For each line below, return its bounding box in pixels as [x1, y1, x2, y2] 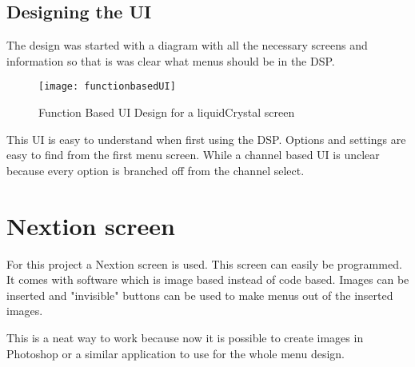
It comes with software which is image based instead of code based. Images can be [6, 271, 409, 288]
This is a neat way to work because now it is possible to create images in [6, 329, 364, 345]
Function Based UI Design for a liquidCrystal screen [38, 104, 295, 121]
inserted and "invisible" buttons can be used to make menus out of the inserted [6, 286, 393, 303]
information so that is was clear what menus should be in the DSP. [6, 52, 335, 69]
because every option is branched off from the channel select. [6, 162, 305, 178]
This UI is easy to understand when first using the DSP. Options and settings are [6, 130, 406, 147]
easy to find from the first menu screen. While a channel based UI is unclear [6, 146, 380, 163]
